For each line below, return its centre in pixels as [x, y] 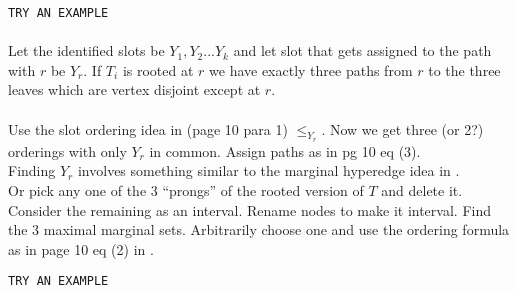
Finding [32, 170]
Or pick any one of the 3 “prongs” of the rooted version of [186, 190]
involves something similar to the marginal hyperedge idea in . [268, 170]
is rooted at [158, 69]
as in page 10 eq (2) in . [81, 248]
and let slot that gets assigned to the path [362, 50]
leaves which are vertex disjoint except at [134, 89]
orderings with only [67, 150]
